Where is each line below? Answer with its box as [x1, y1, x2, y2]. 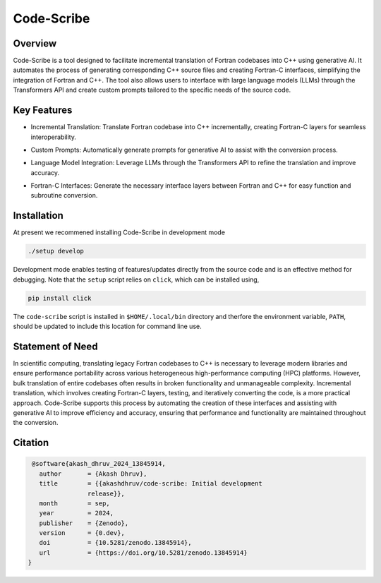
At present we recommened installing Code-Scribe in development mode [13, 228, 226, 236]
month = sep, [39, 499, 111, 507]
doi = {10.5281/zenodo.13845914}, [39, 539, 192, 547]
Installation [13, 210, 64, 222]
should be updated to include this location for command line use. [13, 322, 202, 331]
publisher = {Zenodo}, [39, 519, 129, 527]
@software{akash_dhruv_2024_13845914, [32, 459, 166, 468]
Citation [13, 437, 49, 449]
